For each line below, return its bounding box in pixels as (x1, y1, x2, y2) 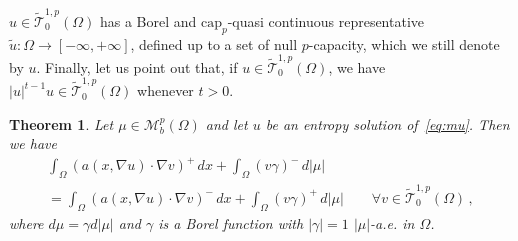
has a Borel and (99, 10, 197, 31)
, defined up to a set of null (130, 33, 298, 54)
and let (205, 113, 248, 134)
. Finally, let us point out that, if (36, 56, 238, 77)
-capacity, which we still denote (308, 33, 500, 54)
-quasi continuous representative (227, 10, 425, 31)
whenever (137, 80, 194, 101)
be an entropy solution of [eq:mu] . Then (265, 113, 510, 134)
